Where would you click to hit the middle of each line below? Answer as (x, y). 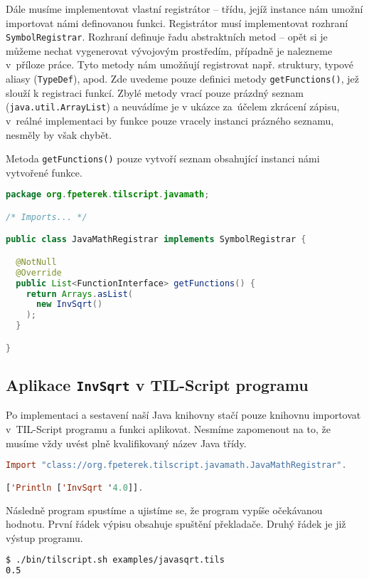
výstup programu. (44, 537)
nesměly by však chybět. (59, 134)
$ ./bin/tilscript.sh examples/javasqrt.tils (115, 560)
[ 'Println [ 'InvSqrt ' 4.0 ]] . (75, 487)
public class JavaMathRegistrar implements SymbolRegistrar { (156, 240)
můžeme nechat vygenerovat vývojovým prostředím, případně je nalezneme (169, 50)
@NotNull (36, 262)
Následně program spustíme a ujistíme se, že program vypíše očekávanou (164, 510)
